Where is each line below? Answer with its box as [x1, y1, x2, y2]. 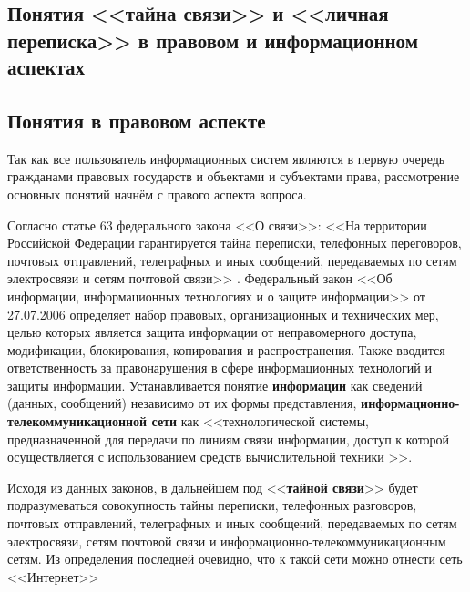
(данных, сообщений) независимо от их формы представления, [7, 393, 357, 413]
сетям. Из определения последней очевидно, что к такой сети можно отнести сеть [7, 549, 463, 568]
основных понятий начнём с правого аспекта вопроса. [7, 184, 307, 203]
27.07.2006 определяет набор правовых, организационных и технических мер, [7, 304, 439, 323]
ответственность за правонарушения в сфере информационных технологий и [7, 358, 432, 377]
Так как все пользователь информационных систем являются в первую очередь [7, 148, 445, 168]
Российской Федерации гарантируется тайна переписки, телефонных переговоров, [7, 233, 462, 252]
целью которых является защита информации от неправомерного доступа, [7, 322, 417, 342]
